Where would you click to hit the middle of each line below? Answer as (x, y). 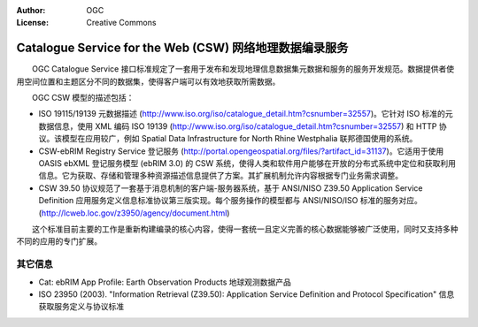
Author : (31, 10)
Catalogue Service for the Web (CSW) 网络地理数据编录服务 (182, 48)
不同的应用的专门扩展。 (59, 241)
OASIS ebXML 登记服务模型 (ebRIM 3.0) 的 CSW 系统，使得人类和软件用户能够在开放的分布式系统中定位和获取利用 (247, 163)
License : (32, 23)
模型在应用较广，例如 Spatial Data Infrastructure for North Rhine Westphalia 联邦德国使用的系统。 (239, 139)
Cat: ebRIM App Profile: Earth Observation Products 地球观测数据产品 (165, 282)
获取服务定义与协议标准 (81, 307)
